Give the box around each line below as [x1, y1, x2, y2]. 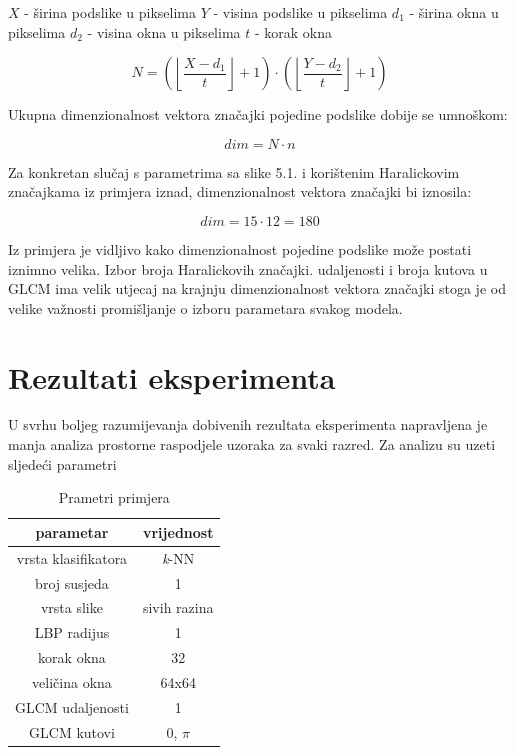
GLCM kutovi [29, 721, 115, 742]
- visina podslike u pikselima [213, 2, 388, 22]
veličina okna [32, 671, 112, 692]
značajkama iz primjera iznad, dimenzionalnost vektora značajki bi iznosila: [8, 181, 472, 202]
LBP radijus [34, 622, 110, 643]
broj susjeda [35, 572, 109, 593]
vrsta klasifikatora [16, 547, 128, 568]
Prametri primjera [58, 487, 170, 508]
